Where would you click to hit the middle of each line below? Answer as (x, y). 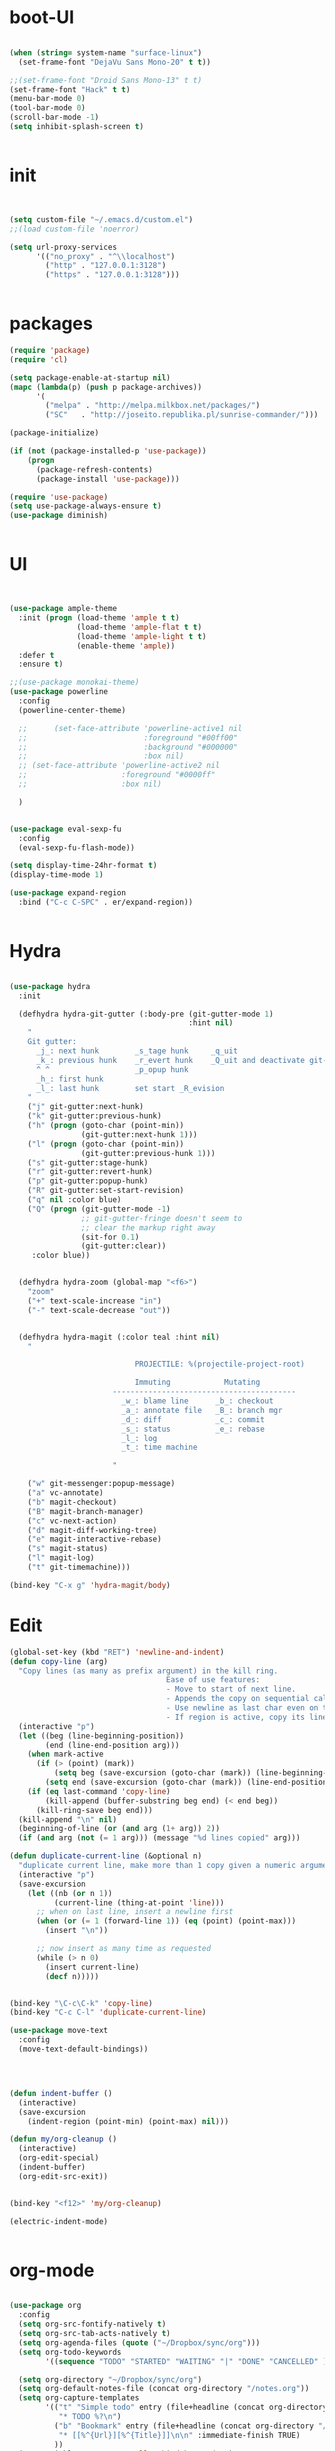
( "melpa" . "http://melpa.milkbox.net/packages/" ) (153, 406)
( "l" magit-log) (61, 1558)
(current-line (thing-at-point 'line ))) (139, 1902)
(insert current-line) (92, 1967)
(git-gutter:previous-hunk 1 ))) (148, 1153)
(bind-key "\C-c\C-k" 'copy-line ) (81, 2003)
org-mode (52, 2270)
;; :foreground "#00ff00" (128, 737)
